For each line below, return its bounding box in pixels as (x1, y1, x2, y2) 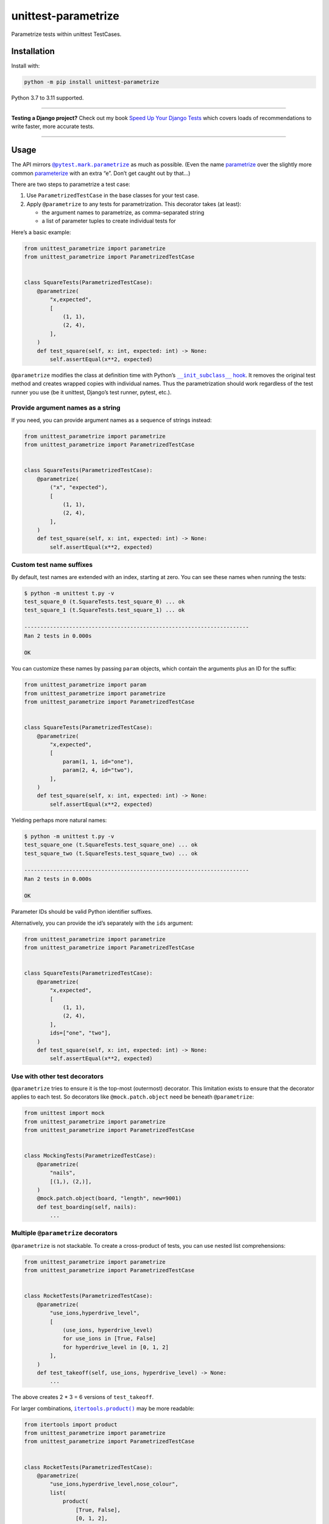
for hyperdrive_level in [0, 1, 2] (62, 1344, 169, 1350)
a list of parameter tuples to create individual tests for (41, 217, 176, 225)
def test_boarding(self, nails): (37, 1203, 137, 1210)
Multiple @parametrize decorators (11, 1229, 118, 1237)
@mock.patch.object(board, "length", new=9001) (37, 1195, 182, 1202)
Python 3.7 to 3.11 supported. (11, 94, 84, 102)
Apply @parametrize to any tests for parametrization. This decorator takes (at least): (26, 200, 242, 207)
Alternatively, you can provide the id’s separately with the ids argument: (11, 919, 193, 927)
